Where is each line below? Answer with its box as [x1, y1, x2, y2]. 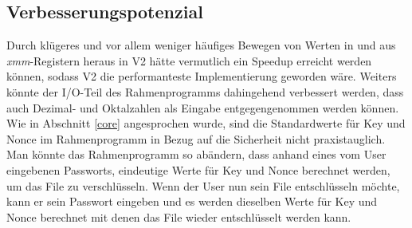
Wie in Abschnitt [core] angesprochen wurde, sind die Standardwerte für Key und [6, 115, 406, 132]
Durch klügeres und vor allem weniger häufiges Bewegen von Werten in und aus [6, 37, 396, 53]
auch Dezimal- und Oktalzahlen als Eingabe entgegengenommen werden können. [6, 99, 399, 116]
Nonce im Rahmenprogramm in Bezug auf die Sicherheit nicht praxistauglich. [6, 130, 386, 147]
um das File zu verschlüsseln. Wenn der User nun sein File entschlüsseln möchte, [6, 177, 400, 194]
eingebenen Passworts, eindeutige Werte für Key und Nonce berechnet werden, [6, 161, 390, 178]
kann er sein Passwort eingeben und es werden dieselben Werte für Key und [6, 193, 378, 210]
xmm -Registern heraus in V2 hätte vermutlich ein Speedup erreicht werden [6, 52, 372, 69]
